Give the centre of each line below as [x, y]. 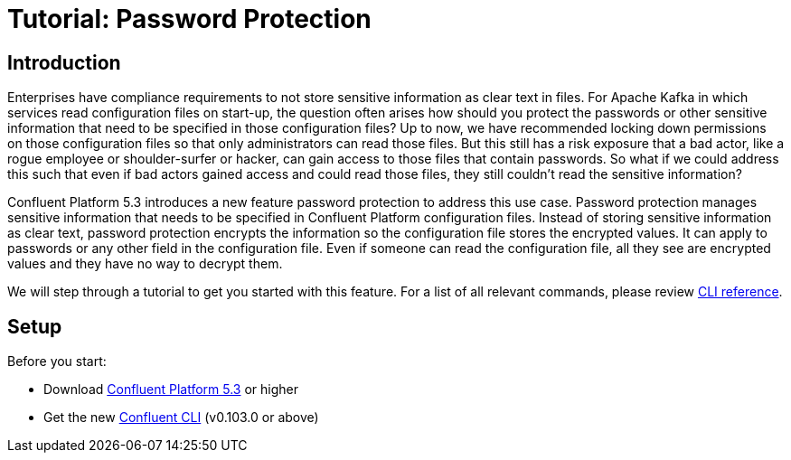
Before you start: [57, 361]
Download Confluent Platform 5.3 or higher [171, 390]
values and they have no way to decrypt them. [145, 264]
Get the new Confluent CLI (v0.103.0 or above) [181, 418]
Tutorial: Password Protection [189, 19]
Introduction [64, 62]
